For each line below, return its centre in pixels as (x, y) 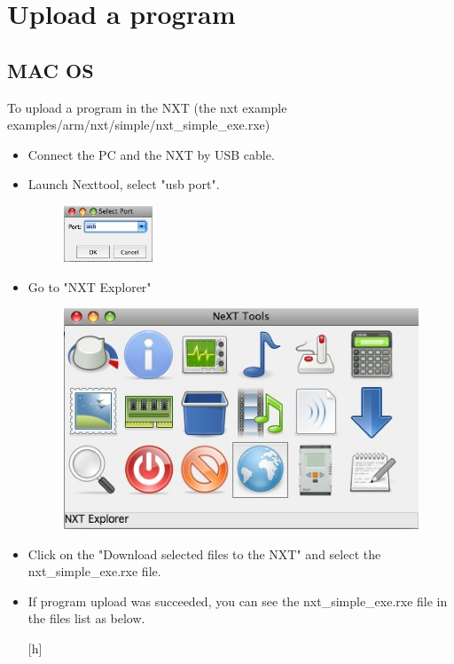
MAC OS (51, 70)
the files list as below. (86, 618)
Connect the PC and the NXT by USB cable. (151, 154)
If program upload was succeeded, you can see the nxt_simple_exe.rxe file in (238, 601)
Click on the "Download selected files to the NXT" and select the (204, 553)
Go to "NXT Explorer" (90, 286)
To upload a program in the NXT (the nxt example (147, 107)
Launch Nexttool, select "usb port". (124, 184)
